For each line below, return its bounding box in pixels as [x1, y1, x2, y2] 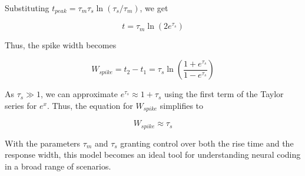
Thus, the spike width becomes [5, 39, 117, 51]
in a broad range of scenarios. [5, 160, 111, 172]
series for [5, 99, 37, 111]
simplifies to [160, 99, 204, 111]
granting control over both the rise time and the [120, 137, 294, 149]
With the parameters [5, 137, 81, 149]
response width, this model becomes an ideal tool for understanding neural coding [5, 148, 301, 161]
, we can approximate [40, 88, 118, 100]
